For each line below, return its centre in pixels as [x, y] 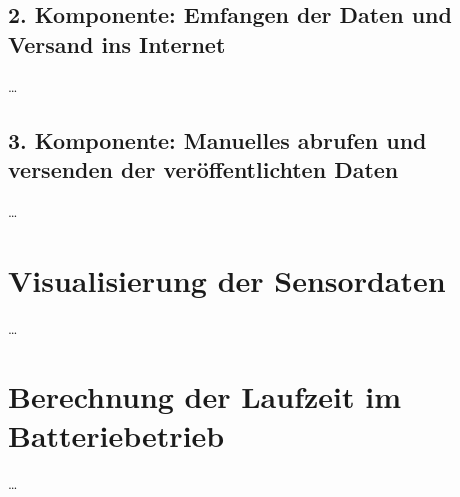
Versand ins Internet [117, 43]
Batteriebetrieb [116, 435]
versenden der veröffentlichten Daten [203, 168]
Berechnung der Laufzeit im [204, 396]
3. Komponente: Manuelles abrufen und [217, 139]
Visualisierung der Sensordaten [227, 279]
